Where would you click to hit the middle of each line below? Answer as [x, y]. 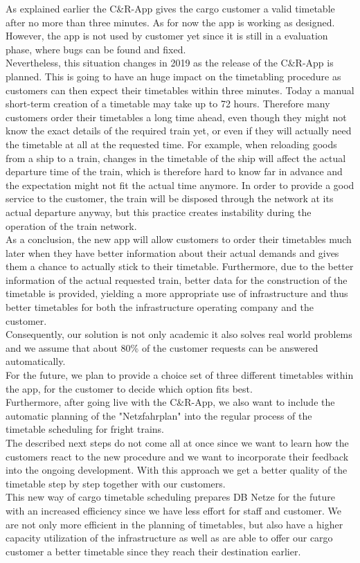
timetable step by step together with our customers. [116, 483]
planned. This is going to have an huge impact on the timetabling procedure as [173, 76]
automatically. [36, 361]
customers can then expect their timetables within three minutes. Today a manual [180, 90]
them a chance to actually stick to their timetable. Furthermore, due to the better [180, 266]
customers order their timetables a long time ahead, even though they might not [176, 117]
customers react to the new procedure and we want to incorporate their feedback [177, 456]
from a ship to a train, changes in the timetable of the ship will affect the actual [176, 158]
